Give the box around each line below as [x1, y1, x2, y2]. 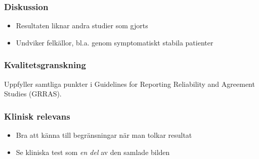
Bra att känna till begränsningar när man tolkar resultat [16, 130, 192, 140]
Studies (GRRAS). [4, 88, 62, 99]
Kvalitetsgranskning [4, 59, 86, 71]
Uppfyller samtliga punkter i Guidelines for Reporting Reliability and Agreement [4, 78, 255, 89]
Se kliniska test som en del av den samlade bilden [16, 146, 170, 157]
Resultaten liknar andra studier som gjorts [16, 20, 148, 31]
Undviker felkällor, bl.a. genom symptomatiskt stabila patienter [16, 37, 213, 47]
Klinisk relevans [4, 110, 70, 122]
